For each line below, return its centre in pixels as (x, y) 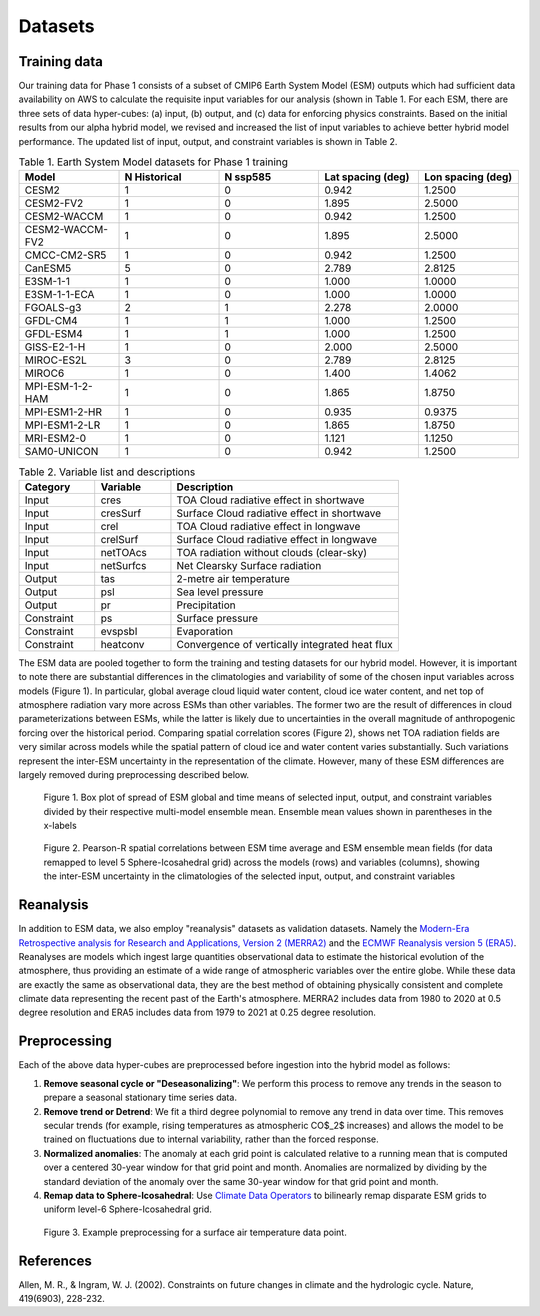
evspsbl (119, 631)
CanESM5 (48, 268)
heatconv (122, 644)
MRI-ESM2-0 (55, 438)
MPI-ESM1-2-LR (62, 425)
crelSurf (119, 539)
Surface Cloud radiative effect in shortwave (279, 513)
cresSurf (121, 513)
